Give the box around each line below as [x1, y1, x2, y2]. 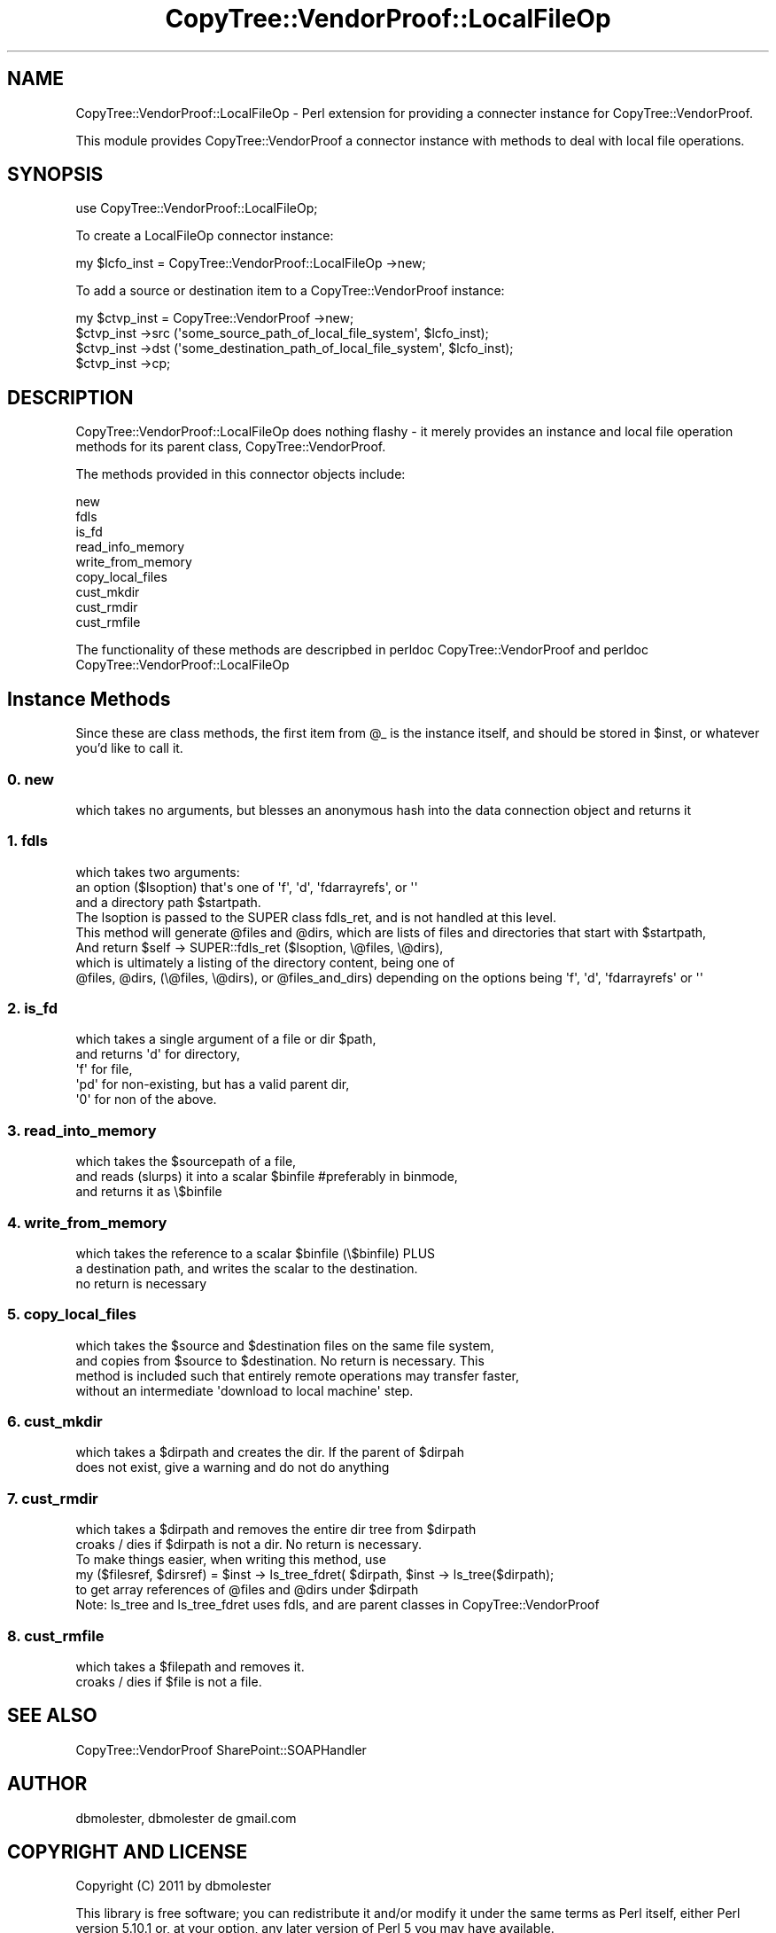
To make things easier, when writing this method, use [75, 1552, 386, 1568]
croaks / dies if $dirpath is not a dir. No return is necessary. [75, 1537, 422, 1553]
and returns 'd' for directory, [75, 1046, 241, 1062]
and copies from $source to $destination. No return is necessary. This [75, 1352, 485, 1368]
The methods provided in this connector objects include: [75, 466, 406, 482]
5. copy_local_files [7, 1305, 136, 1324]
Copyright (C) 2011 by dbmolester [75, 1878, 272, 1894]
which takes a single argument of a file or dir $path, [75, 1031, 376, 1047]
